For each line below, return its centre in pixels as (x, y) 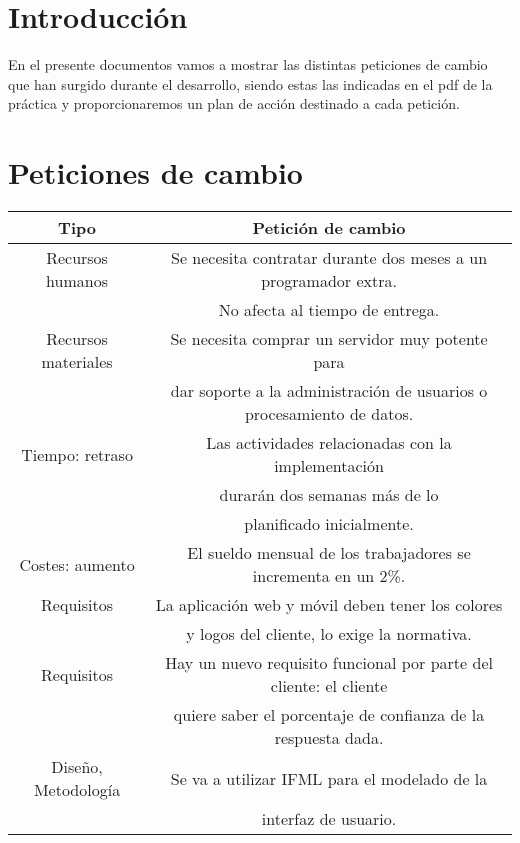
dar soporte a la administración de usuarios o (329, 391)
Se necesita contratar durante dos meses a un (329, 258)
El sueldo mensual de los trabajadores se (329, 553)
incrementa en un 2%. (329, 576)
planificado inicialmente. (329, 524)
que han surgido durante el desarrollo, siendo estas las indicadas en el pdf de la (250, 83)
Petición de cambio (329, 228)
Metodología (77, 790)
